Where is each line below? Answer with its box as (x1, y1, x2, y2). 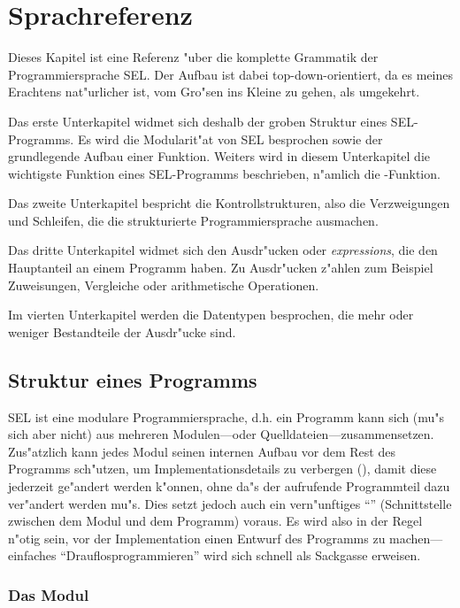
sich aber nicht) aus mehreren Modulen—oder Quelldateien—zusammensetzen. (8, 425, 434, 443)
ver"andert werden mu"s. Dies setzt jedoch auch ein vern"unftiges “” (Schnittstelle (8, 494, 452, 512)
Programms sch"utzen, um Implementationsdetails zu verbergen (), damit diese (8, 459, 437, 478)
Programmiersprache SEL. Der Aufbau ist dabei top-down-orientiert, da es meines (8, 65, 454, 83)
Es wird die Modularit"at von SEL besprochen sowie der (77, 129, 383, 148)
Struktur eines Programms (8, 366, 257, 393)
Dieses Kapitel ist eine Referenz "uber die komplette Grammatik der (8, 48, 379, 66)
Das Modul (8, 583, 89, 605)
